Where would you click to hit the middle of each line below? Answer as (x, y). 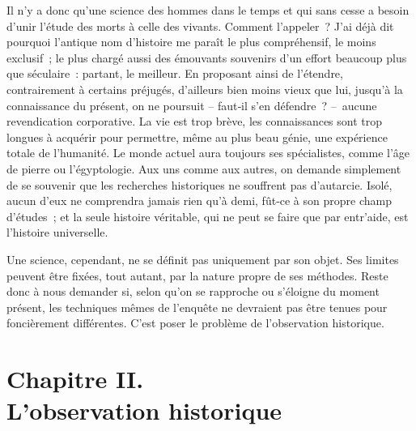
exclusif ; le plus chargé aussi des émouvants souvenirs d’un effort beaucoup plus (207, 57)
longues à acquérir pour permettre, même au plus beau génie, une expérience (197, 137)
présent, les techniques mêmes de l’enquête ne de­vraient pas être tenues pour (197, 307)
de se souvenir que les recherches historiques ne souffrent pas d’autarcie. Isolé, (200, 184)
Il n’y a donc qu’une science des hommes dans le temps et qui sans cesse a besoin (208, 10)
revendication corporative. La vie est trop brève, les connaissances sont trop (195, 121)
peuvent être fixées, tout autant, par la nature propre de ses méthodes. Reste (197, 275)
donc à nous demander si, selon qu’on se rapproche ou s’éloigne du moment (193, 291)
